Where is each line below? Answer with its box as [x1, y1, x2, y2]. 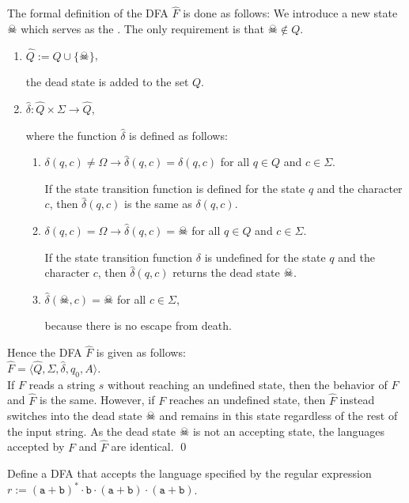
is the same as [124, 195, 192, 212]
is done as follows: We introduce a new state [183, 5, 398, 21]
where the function [25, 127, 117, 143]
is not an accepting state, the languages [192, 422, 384, 439]
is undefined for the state [204, 248, 326, 265]
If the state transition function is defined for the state [44, 180, 305, 196]
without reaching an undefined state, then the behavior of [108, 376, 388, 392]
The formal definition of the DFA [7, 5, 169, 21]
